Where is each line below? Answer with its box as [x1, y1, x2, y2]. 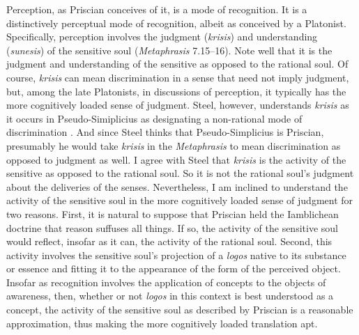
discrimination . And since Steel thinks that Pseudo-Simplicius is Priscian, [6, 125, 324, 139]
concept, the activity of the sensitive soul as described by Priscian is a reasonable [6, 302, 353, 317]
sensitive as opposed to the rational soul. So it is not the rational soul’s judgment [6, 166, 354, 180]
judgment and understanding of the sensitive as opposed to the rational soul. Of [6, 56, 349, 71]
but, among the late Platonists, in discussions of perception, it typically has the [6, 84, 346, 98]
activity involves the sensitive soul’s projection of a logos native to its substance [6, 247, 346, 262]
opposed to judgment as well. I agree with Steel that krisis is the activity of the [6, 152, 346, 166]
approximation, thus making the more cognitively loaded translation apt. [6, 315, 318, 330]
